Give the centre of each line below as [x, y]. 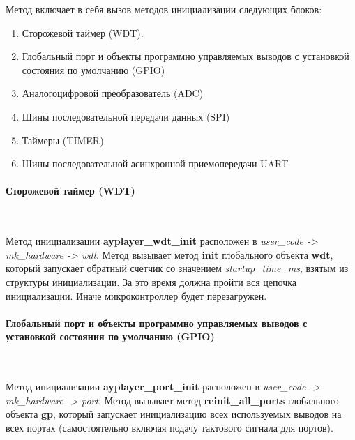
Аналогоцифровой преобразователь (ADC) [113, 93]
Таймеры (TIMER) [63, 140]
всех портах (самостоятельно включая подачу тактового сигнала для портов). [169, 427]
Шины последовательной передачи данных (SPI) [126, 116]
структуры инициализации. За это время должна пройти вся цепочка [151, 281]
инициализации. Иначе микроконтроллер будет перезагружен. [136, 295]
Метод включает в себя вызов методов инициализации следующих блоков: [164, 9]
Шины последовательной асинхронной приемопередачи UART [155, 164]
